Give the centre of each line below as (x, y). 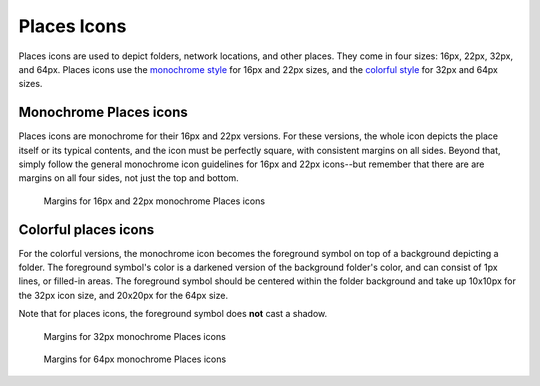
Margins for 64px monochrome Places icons (135, 359)
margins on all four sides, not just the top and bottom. (128, 178)
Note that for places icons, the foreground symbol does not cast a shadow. (173, 314)
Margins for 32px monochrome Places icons (135, 336)
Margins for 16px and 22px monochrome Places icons (154, 201)
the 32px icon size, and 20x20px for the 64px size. (123, 295)
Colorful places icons (86, 229)
